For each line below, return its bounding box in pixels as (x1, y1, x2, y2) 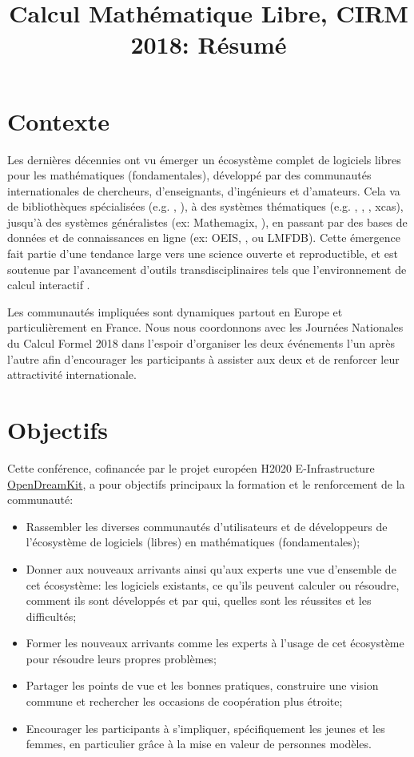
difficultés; (26, 607, 77, 624)
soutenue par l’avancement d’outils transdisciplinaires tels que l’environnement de (7, 260, 407, 277)
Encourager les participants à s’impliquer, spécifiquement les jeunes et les (26, 719, 385, 736)
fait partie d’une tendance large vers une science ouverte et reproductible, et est (7, 245, 398, 262)
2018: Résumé (130, 28, 287, 61)
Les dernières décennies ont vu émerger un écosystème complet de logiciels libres (7, 151, 401, 167)
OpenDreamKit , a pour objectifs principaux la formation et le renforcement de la (7, 475, 405, 492)
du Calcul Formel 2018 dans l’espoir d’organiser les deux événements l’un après (7, 335, 396, 352)
